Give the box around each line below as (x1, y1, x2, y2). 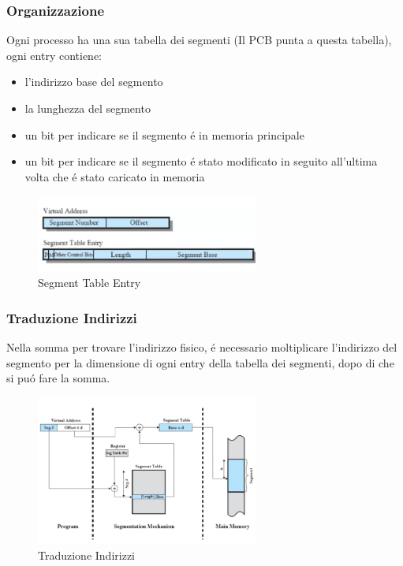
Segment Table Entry (38, 274, 141, 291)
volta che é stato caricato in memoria (24, 168, 205, 184)
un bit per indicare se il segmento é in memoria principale (24, 126, 304, 143)
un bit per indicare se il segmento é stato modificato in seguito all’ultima (24, 153, 378, 169)
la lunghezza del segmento (24, 100, 151, 116)
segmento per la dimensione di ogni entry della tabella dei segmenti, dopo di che (6, 354, 394, 371)
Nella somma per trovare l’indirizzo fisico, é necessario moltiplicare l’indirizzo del (6, 338, 397, 355)
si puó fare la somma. (6, 370, 110, 386)
